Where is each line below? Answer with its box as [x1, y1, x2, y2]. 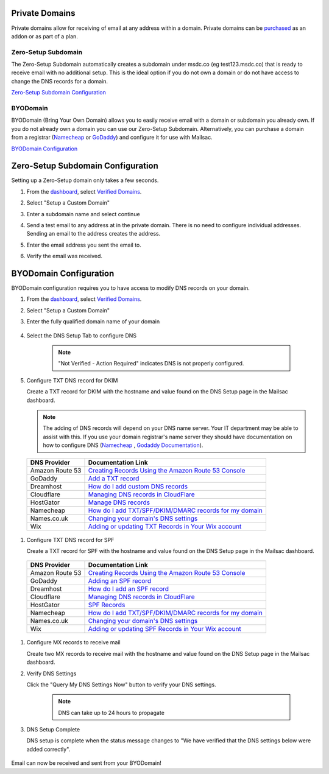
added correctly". [26, 745, 71, 753]
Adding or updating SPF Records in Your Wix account [88, 625, 242, 633]
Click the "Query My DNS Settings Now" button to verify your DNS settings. [26, 681, 216, 688]
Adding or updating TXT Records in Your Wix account [88, 522, 242, 530]
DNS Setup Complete [26, 726, 80, 733]
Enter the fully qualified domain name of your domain [26, 318, 160, 325]
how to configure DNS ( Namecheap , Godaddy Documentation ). [43, 442, 203, 449]
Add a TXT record [88, 474, 140, 482]
